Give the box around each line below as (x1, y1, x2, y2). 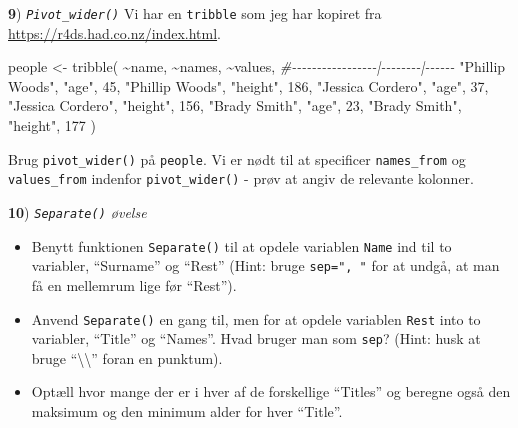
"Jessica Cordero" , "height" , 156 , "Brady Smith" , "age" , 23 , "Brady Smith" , (8, 95, 462, 116)
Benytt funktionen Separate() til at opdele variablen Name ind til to (31, 235, 452, 256)
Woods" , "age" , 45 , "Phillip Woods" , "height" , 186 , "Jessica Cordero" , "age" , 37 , (8, 75, 489, 96)
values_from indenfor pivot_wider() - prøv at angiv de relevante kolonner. (8, 168, 475, 189)
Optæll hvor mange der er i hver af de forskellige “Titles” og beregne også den (31, 381, 511, 402)
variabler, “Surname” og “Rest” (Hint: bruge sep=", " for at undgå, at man (31, 255, 500, 276)
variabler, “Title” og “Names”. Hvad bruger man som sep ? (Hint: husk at (31, 328, 481, 349)
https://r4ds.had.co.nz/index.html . (8, 22, 221, 43)
